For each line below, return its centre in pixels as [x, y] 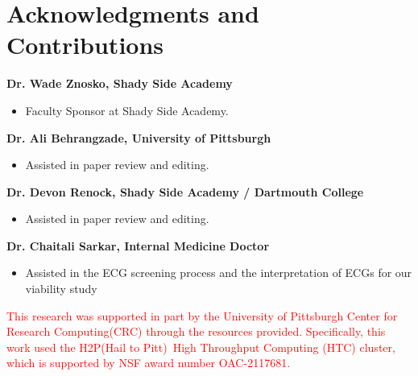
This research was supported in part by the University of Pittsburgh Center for [202, 315]
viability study [61, 289]
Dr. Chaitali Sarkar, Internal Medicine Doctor [138, 245]
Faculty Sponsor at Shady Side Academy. [127, 110]
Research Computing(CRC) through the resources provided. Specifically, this [196, 331]
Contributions [85, 45]
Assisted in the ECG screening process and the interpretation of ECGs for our [219, 273]
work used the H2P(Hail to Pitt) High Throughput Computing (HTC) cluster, [201, 347]
